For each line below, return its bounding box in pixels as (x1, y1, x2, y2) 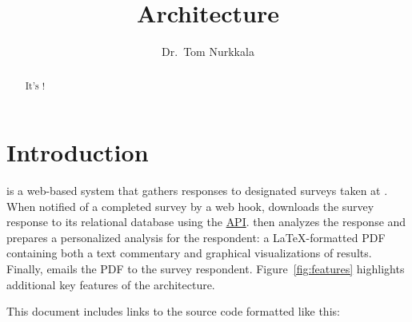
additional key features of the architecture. (6, 276, 215, 292)
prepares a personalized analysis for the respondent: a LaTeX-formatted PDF (6, 229, 386, 245)
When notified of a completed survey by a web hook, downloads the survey (6, 197, 374, 214)
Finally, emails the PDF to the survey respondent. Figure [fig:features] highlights (6, 260, 405, 277)
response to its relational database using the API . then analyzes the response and (6, 213, 406, 230)
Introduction (6, 136, 149, 169)
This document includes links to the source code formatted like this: (6, 303, 340, 320)
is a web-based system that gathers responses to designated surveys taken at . (6, 182, 388, 199)
